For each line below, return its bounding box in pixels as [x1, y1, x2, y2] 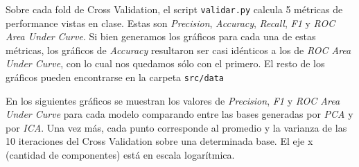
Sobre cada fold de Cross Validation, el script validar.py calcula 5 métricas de [6, 2, 343, 16]
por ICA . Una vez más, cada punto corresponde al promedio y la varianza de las [6, 120, 347, 134]
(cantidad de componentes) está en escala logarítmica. [6, 148, 235, 162]
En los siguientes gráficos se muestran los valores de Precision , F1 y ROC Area [6, 93, 340, 107]
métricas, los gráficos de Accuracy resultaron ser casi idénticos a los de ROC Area [6, 42, 351, 57]
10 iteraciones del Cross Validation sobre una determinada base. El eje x [6, 134, 313, 148]
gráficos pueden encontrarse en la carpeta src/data [6, 70, 225, 85]
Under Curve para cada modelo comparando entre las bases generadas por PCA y [6, 107, 353, 121]
